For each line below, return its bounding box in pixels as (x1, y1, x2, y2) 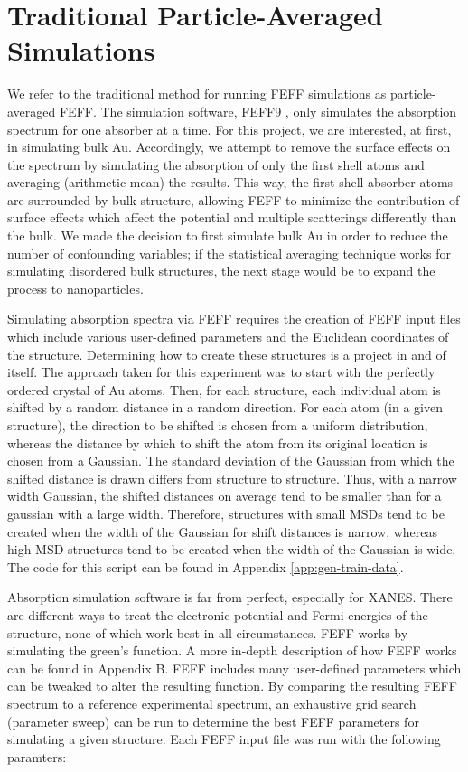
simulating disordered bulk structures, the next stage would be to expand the (7, 261, 435, 280)
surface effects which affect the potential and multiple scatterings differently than (7, 208, 457, 227)
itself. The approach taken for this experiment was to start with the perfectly (7, 362, 435, 381)
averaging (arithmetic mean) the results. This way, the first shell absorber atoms (7, 173, 454, 192)
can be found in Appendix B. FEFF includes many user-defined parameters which (7, 658, 462, 677)
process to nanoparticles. (7, 278, 144, 297)
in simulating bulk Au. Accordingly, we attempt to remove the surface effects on (7, 137, 451, 156)
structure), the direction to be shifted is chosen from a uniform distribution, (7, 416, 428, 434)
